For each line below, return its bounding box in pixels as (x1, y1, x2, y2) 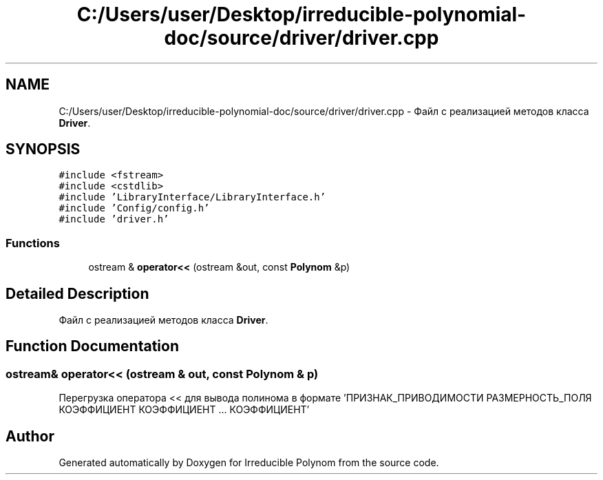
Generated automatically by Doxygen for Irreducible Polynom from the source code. (59, 457, 439, 469)
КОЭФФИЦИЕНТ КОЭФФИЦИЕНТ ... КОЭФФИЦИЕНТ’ (59, 404, 310, 416)
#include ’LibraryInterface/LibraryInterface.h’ (59, 191, 326, 203)
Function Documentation (6, 337, 179, 355)
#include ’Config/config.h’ (59, 202, 210, 214)
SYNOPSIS (6, 140, 81, 158)
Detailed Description (6, 284, 149, 302)
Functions (6, 236, 60, 250)
